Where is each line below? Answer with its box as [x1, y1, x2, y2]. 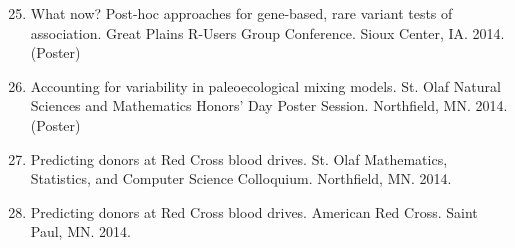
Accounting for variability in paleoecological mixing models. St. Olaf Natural [30, 75, 501, 96]
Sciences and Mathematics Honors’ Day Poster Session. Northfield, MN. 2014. [30, 95, 508, 116]
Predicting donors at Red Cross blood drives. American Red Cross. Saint [30, 201, 478, 222]
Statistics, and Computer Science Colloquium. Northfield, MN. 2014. [30, 168, 452, 189]
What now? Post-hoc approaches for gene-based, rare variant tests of [30, 3, 453, 23]
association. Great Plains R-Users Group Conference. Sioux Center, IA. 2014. [30, 22, 505, 43]
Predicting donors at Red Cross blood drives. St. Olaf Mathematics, [30, 148, 448, 169]
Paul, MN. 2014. [30, 221, 131, 242]
